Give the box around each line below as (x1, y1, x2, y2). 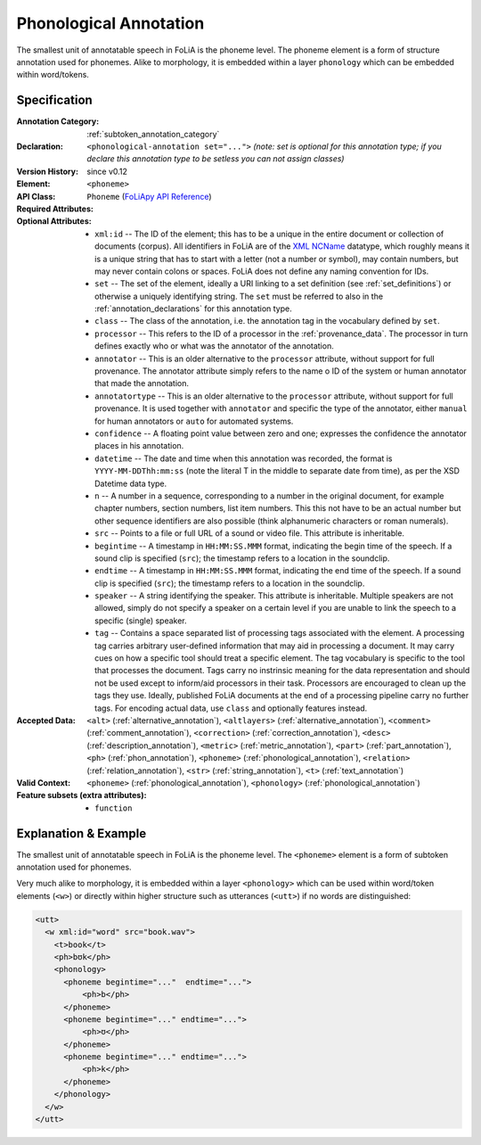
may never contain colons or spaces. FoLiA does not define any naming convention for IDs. (94, 266, 429, 276)
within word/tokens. (16, 70, 89, 80)
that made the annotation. (94, 378, 189, 389)
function (94, 803, 133, 813)
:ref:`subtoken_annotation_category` (86, 128, 220, 139)
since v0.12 (86, 166, 128, 177)
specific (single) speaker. (94, 615, 187, 626)
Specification (16, 93, 93, 108)
